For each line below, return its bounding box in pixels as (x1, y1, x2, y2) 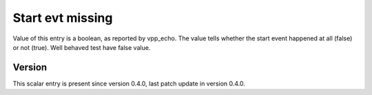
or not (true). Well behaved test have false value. (12, 43, 151, 51)
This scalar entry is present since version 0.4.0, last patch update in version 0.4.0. (12, 79, 246, 87)
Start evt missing (12, 10, 113, 25)
